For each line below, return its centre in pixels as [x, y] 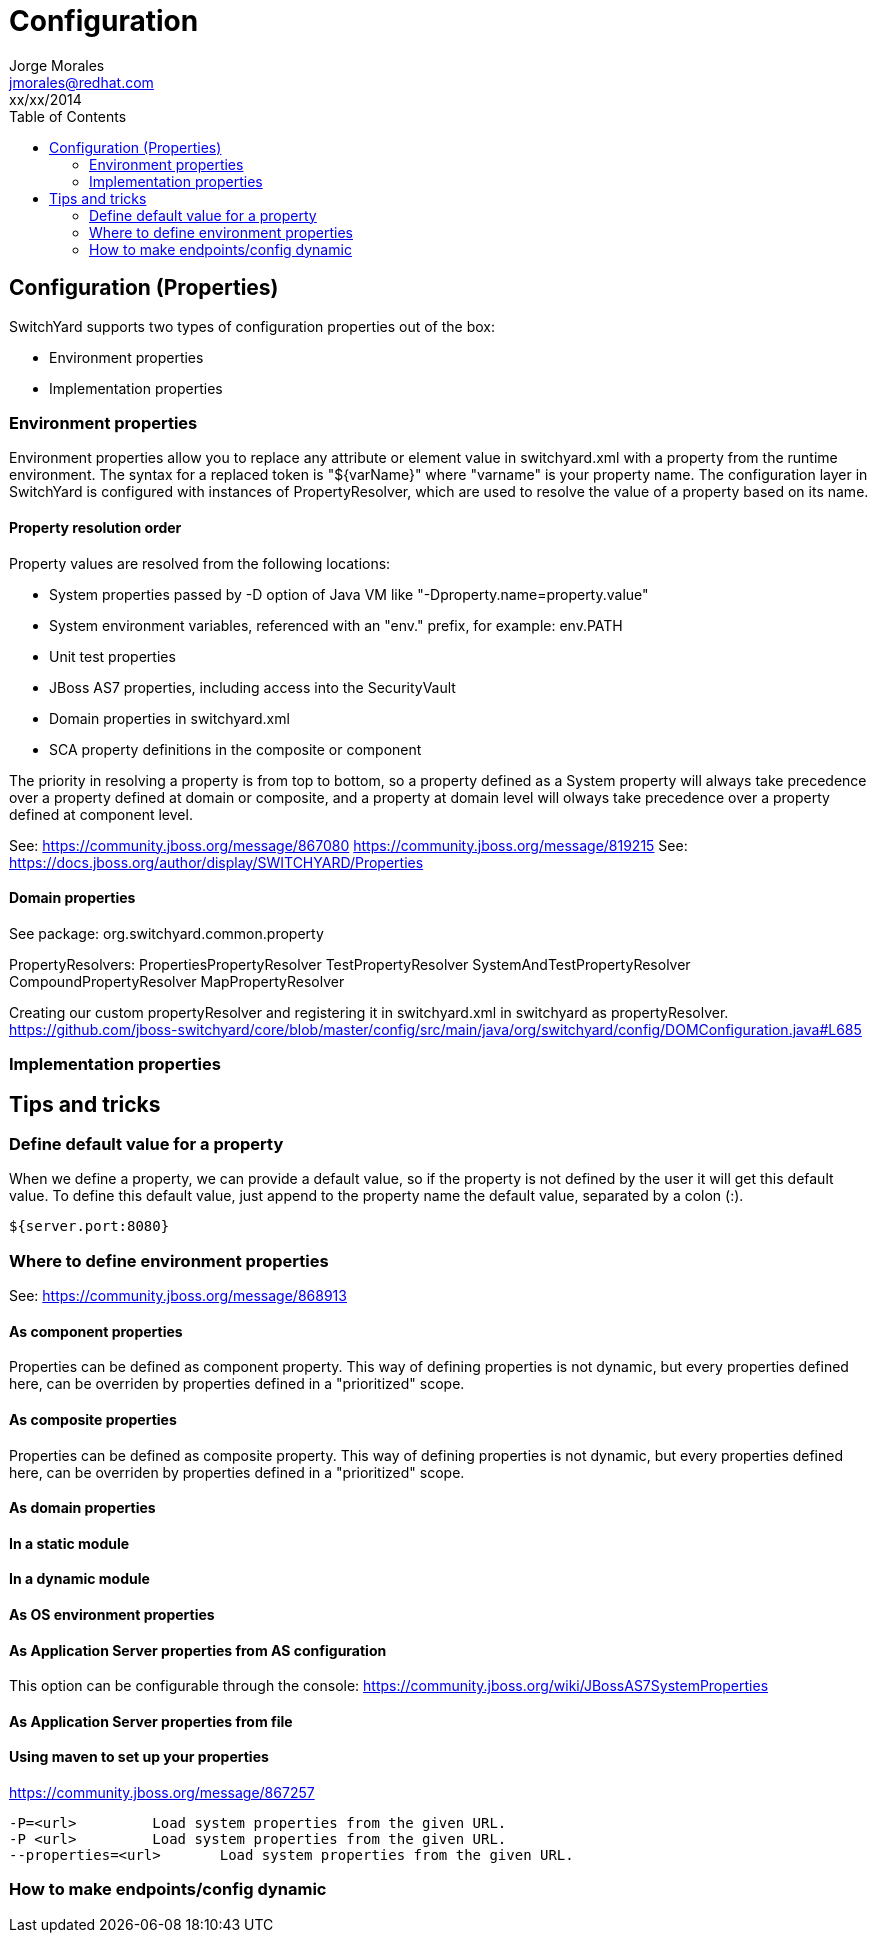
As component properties [96, 1331]
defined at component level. [101, 814]
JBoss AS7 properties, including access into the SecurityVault [252, 687]
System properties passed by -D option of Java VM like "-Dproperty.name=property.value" [349, 594]
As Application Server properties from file [151, 1721]
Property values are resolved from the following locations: [200, 563]
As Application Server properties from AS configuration [198, 1650]
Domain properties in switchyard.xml [169, 718]
